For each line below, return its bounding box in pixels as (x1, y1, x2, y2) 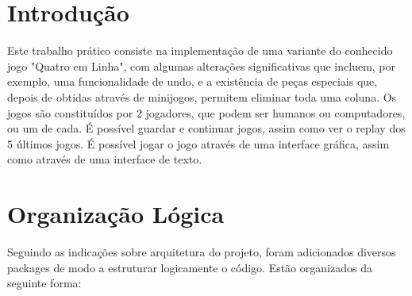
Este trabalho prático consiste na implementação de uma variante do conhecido (7, 42, 393, 59)
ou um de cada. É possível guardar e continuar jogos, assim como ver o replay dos (7, 120, 406, 136)
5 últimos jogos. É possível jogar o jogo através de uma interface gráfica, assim (7, 135, 390, 152)
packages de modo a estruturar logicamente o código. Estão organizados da (7, 259, 372, 275)
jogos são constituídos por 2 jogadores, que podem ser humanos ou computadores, (7, 104, 406, 121)
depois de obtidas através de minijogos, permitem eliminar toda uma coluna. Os (7, 88, 397, 105)
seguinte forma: (7, 275, 82, 291)
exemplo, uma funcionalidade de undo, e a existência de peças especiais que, (7, 73, 378, 90)
